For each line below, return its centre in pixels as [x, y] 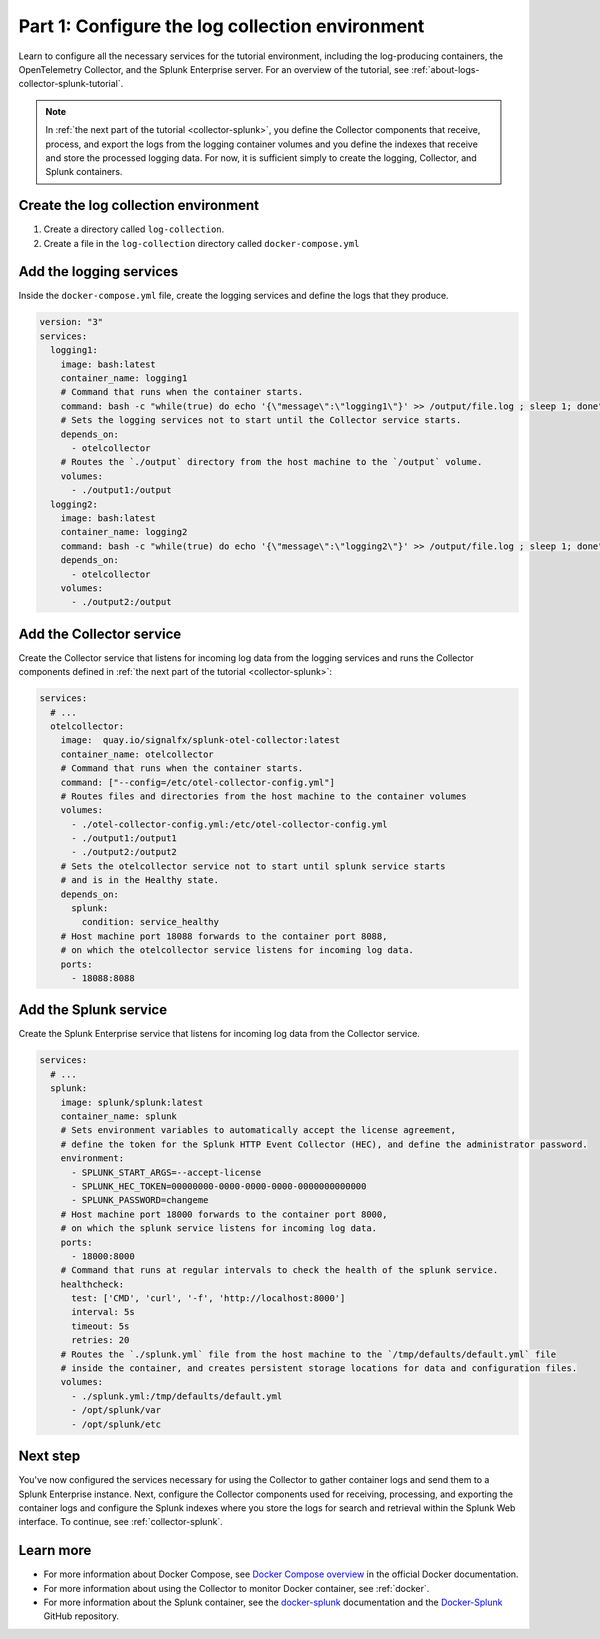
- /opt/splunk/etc [116, 1424]
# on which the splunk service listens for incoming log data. [219, 1228]
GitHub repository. [81, 1616]
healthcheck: [92, 1284]
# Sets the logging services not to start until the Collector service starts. [261, 420]
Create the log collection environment [139, 205]
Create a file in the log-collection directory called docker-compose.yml [201, 243]
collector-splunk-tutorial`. [71, 84]
